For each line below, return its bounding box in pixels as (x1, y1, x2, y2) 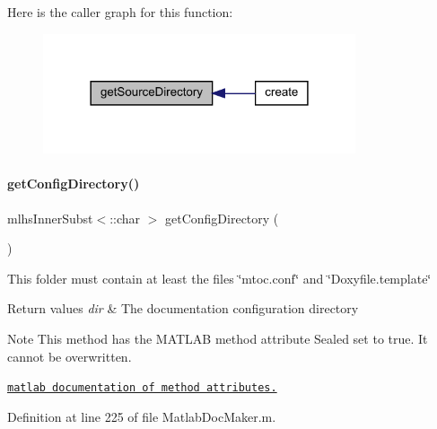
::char (109, 208, 141, 227)
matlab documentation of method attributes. (7, 381, 277, 395)
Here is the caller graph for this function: (7, 3, 233, 21)
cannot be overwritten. (7, 346, 132, 365)
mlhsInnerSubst (7, 208, 93, 227)
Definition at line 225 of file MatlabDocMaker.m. (7, 407, 276, 425)
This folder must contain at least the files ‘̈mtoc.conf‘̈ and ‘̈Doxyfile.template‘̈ (7, 268, 432, 287)
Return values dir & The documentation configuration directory (7, 299, 359, 318)
